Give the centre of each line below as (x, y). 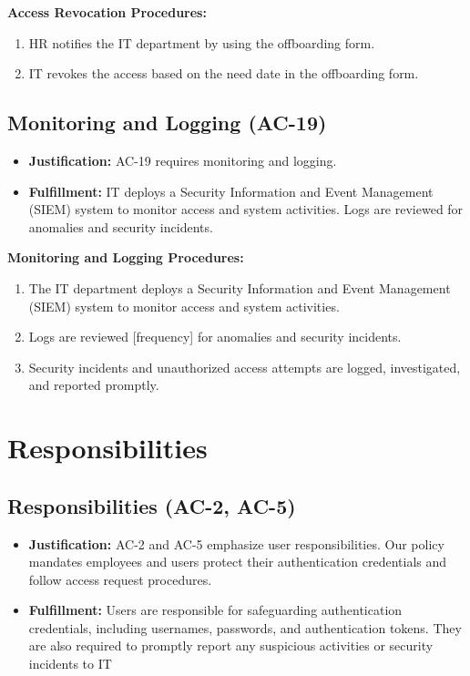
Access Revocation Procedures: (107, 12)
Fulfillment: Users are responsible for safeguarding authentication (215, 610)
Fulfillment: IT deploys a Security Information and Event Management (231, 191)
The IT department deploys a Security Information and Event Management (240, 287)
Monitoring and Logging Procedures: (126, 257)
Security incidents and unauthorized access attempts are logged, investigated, (245, 367)
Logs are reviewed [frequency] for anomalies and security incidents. (215, 337)
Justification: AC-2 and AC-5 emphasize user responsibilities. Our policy (236, 543)
